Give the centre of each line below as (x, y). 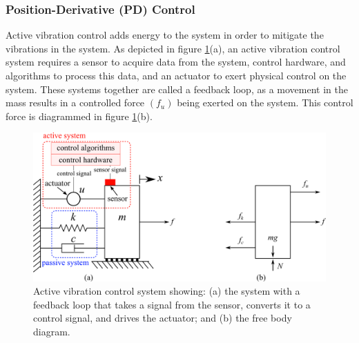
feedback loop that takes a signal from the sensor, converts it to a (172, 304)
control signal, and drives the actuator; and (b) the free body (163, 318)
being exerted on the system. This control (265, 102)
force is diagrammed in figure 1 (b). (79, 116)
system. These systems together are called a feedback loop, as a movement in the (177, 89)
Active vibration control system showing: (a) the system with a (167, 291)
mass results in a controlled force (75, 102)
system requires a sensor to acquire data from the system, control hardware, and (176, 62)
